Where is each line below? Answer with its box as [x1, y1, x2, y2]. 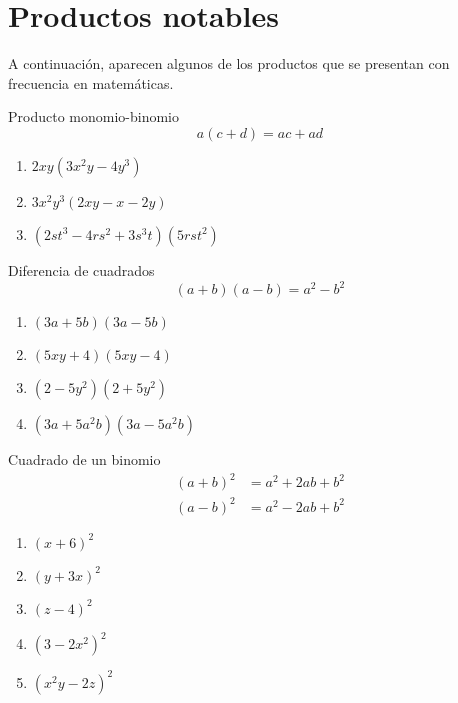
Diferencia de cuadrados [8, 259, 155, 280]
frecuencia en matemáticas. [8, 72, 174, 93]
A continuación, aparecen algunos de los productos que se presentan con [8, 53, 450, 74]
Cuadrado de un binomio [8, 449, 161, 469]
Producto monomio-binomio [8, 106, 179, 127]
